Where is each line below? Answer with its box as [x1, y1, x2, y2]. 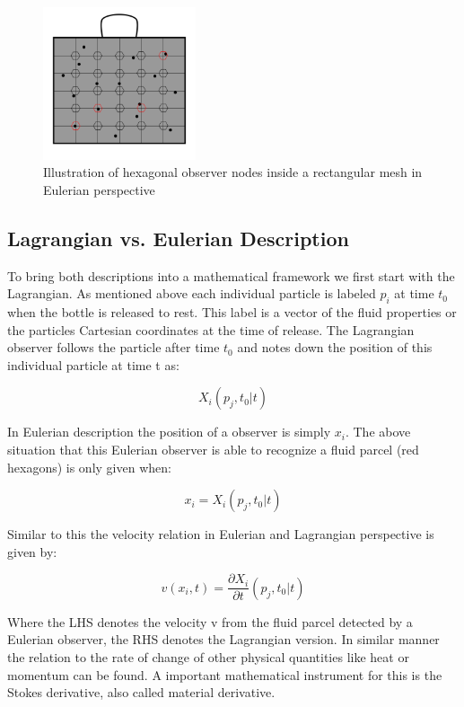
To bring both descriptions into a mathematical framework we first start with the [7, 266, 455, 285]
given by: [7, 542, 57, 561]
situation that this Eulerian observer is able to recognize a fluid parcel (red [7, 439, 419, 458]
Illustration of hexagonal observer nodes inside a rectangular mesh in [43, 163, 423, 181]
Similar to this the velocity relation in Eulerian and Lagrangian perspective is [7, 525, 434, 544]
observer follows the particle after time [7, 338, 220, 357]
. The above [345, 422, 411, 441]
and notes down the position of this [237, 338, 433, 357]
